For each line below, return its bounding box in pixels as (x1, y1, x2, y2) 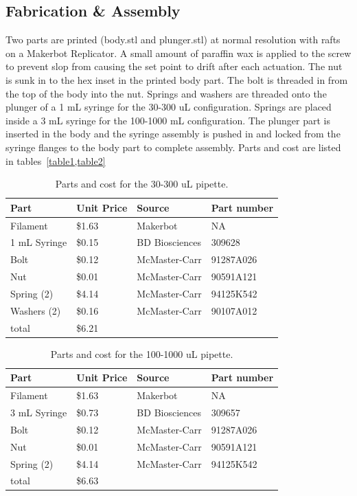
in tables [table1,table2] (5, 153, 106, 168)
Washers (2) (10, 303, 61, 317)
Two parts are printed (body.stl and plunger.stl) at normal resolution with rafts (5, 32, 341, 47)
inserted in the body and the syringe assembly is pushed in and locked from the (5, 126, 341, 141)
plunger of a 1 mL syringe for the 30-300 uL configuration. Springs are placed (5, 100, 332, 114)
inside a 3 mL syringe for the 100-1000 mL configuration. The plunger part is (5, 113, 330, 127)
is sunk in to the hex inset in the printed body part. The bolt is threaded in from (5, 72, 348, 87)
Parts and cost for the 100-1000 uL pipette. (50, 346, 233, 361)
